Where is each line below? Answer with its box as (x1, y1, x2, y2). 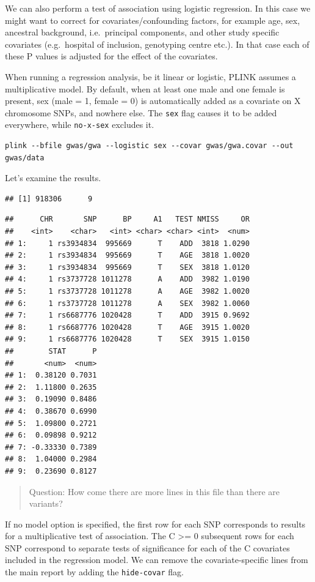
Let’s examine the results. (5, 171, 101, 184)
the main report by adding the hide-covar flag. (5, 565, 184, 578)
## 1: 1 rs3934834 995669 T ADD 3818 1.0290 (5, 239, 250, 248)
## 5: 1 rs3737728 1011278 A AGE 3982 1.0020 (5, 287, 250, 296)
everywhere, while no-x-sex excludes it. (5, 118, 154, 131)
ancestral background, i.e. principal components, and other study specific (5, 26, 280, 39)
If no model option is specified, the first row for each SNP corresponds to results (5, 517, 306, 530)
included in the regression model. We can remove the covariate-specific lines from (5, 553, 308, 566)
